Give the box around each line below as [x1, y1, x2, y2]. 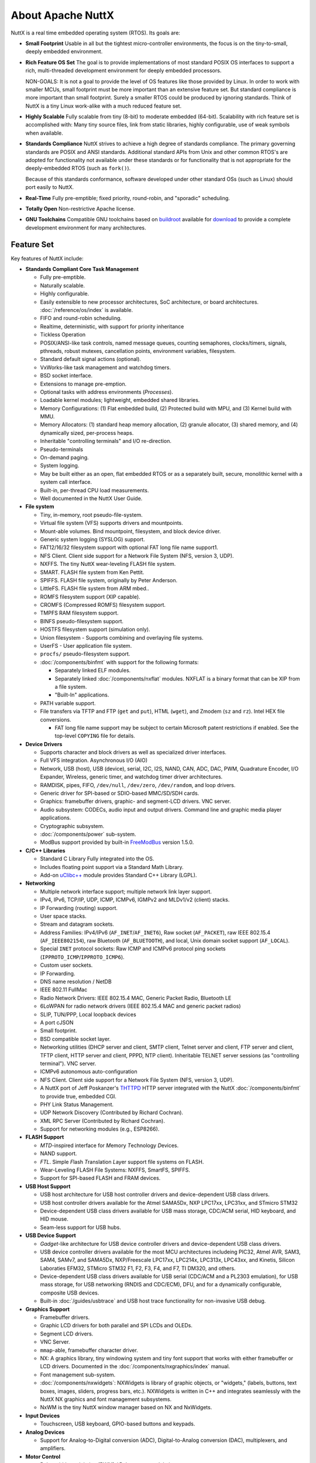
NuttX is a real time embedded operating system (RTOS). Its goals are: [11, 29, 181, 36]
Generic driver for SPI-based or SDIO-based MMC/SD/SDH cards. [40, 790, 200, 797]
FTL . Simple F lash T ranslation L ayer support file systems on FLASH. [40, 1158, 204, 1165]
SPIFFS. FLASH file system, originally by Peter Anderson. [40, 576, 178, 583]
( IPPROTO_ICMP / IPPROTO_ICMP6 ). [40, 953, 125, 960]
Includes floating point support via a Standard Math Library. [40, 863, 184, 870]
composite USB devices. [40, 1289, 99, 1296]
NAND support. [40, 1150, 77, 1157]
